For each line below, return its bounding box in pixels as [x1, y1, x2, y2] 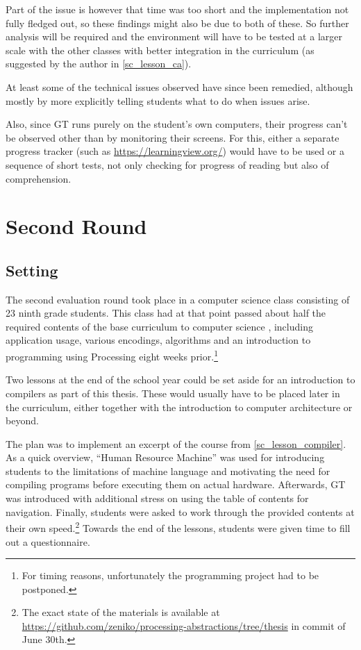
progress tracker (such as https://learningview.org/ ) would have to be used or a [6, 144, 345, 158]
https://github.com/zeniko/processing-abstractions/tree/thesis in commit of [22, 618, 346, 633]
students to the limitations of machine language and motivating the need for [6, 463, 330, 478]
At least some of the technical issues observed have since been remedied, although [6, 79, 353, 94]
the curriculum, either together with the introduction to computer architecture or [6, 399, 353, 414]
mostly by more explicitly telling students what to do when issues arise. [6, 93, 310, 108]
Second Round [6, 212, 147, 240]
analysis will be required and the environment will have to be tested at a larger [6, 29, 342, 44]
